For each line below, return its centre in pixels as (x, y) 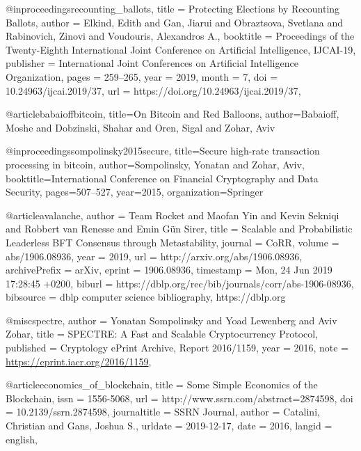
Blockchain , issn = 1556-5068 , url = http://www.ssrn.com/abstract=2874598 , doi (179, 398)
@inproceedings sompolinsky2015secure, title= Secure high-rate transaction (163, 151)
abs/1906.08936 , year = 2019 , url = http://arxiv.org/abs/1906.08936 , (154, 256)
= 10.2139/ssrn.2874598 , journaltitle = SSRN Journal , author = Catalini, (163, 412)
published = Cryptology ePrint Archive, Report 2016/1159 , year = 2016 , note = (177, 348)
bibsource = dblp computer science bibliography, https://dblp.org (146, 297)
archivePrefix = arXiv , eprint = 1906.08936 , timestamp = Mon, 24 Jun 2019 (169, 270)
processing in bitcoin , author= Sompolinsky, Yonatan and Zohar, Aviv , (155, 164)
